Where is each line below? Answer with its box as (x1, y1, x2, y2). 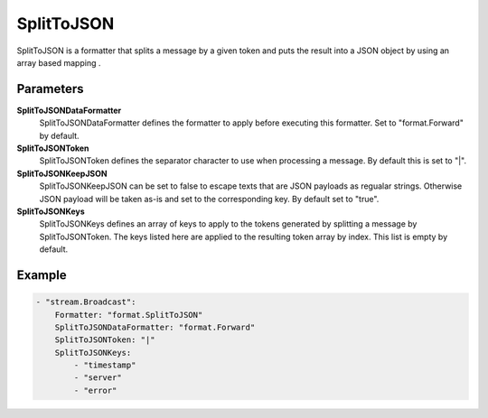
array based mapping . (16, 57, 101, 68)
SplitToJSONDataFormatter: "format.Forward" (54, 321, 256, 332)
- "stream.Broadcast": (35, 297, 136, 307)
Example (16, 267, 67, 283)
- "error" (73, 385, 117, 395)
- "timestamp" (73, 360, 136, 370)
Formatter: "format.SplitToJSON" (54, 310, 203, 320)
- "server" (73, 373, 122, 383)
